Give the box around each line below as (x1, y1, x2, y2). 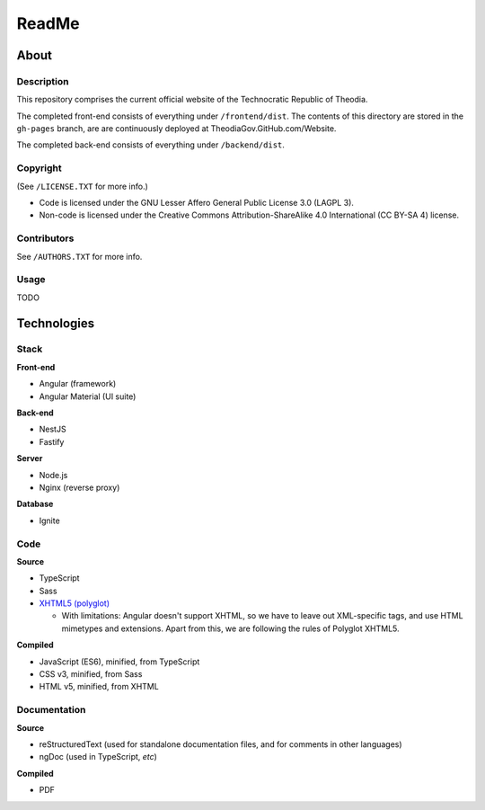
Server (16, 453, 43, 464)
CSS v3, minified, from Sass (39, 669, 143, 680)
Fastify (39, 436, 65, 447)
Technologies (16, 316, 95, 331)
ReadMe (16, 13, 80, 33)
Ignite (39, 515, 60, 526)
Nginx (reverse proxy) (39, 482, 120, 493)
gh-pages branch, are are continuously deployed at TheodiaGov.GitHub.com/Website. (16, 123, 337, 134)
